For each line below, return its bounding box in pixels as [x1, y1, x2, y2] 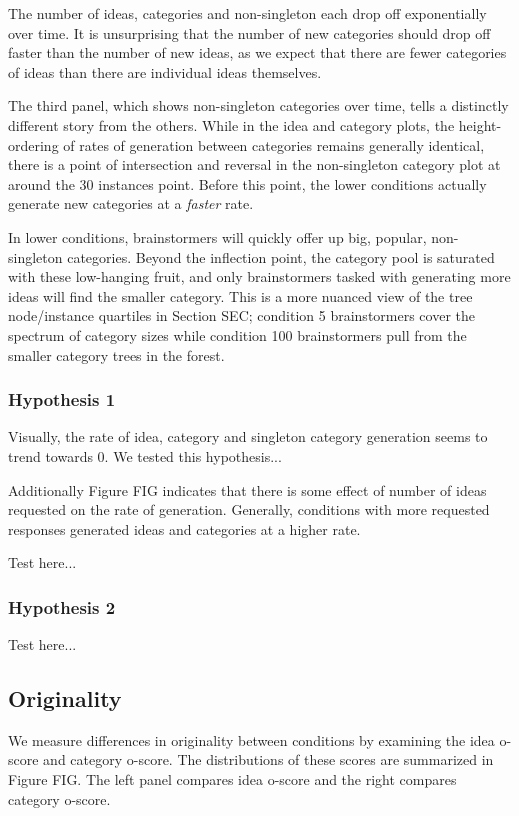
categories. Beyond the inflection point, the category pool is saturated [67, 246, 495, 267]
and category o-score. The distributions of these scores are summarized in [43, 749, 494, 770]
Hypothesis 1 [8, 387, 116, 412]
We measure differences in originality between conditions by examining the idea [8, 729, 495, 750]
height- [458, 114, 502, 135]
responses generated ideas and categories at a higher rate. [8, 518, 361, 539]
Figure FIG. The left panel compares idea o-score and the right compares [8, 769, 457, 790]
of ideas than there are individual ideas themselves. [8, 61, 322, 82]
